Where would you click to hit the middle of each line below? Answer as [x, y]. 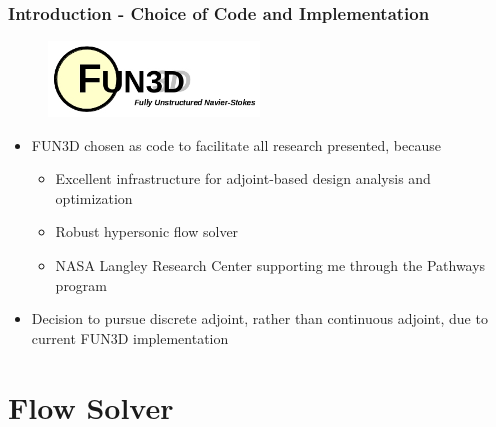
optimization [94, 197]
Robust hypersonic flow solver [147, 231]
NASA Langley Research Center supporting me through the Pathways [270, 265]
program [81, 284]
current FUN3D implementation [130, 337]
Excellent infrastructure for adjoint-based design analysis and [243, 178]
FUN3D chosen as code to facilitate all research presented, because [236, 144]
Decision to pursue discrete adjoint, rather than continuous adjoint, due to [259, 318]
